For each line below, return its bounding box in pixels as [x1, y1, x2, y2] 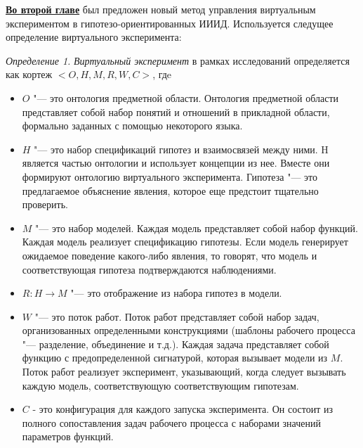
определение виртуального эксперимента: [6, 30, 182, 44]
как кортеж [6, 67, 53, 82]
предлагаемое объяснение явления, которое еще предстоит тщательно [22, 183, 319, 198]
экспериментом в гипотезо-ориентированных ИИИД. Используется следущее [6, 15, 334, 30]
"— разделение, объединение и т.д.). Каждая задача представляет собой [22, 336, 329, 351]
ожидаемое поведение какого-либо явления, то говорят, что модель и [22, 248, 317, 262]
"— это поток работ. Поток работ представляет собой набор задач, [34, 309, 319, 324]
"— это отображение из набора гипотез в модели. [70, 286, 282, 300]
